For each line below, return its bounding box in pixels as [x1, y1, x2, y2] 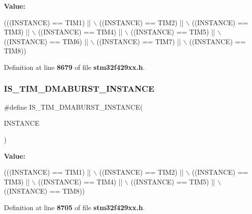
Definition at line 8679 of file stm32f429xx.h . [4, 62, 145, 72]
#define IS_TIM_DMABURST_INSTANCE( [4, 101, 143, 112]
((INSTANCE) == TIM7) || [96, 36, 181, 46]
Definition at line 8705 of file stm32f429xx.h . [4, 202, 145, 212]
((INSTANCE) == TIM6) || [4, 36, 89, 46]
